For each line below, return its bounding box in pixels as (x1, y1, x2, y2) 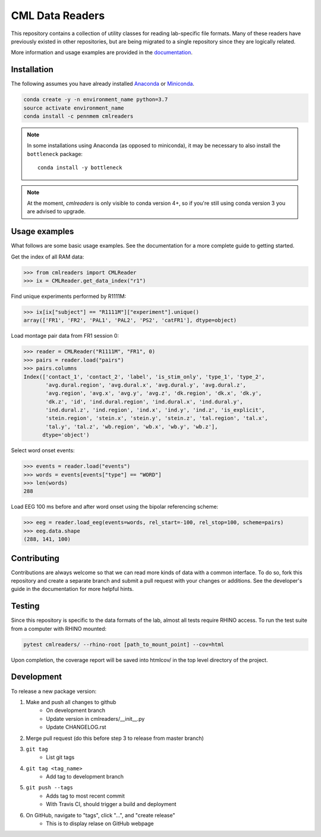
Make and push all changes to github (26, 698, 117, 705)
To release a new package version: (11, 687, 97, 695)
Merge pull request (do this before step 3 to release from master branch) (26, 735, 204, 742)
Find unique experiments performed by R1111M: (11, 293, 127, 300)
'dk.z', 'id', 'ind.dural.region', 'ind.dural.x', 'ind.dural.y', (45, 398, 243, 405)
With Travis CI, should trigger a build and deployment (46, 801, 177, 808)
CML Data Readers (11, 9, 105, 22)
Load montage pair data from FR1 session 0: (11, 332, 119, 340)
